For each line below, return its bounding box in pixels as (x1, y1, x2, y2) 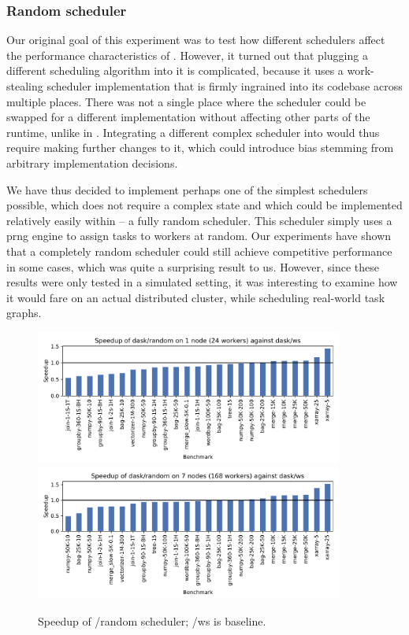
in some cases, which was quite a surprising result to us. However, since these (6, 258, 379, 275)
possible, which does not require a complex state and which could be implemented (6, 197, 403, 213)
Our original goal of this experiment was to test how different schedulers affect (6, 31, 385, 48)
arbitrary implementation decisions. (6, 154, 178, 171)
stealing (6, 78, 43, 94)
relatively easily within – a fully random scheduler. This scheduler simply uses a (6, 212, 392, 228)
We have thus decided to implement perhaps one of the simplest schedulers (6, 181, 368, 198)
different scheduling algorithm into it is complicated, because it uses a (6, 62, 344, 79)
